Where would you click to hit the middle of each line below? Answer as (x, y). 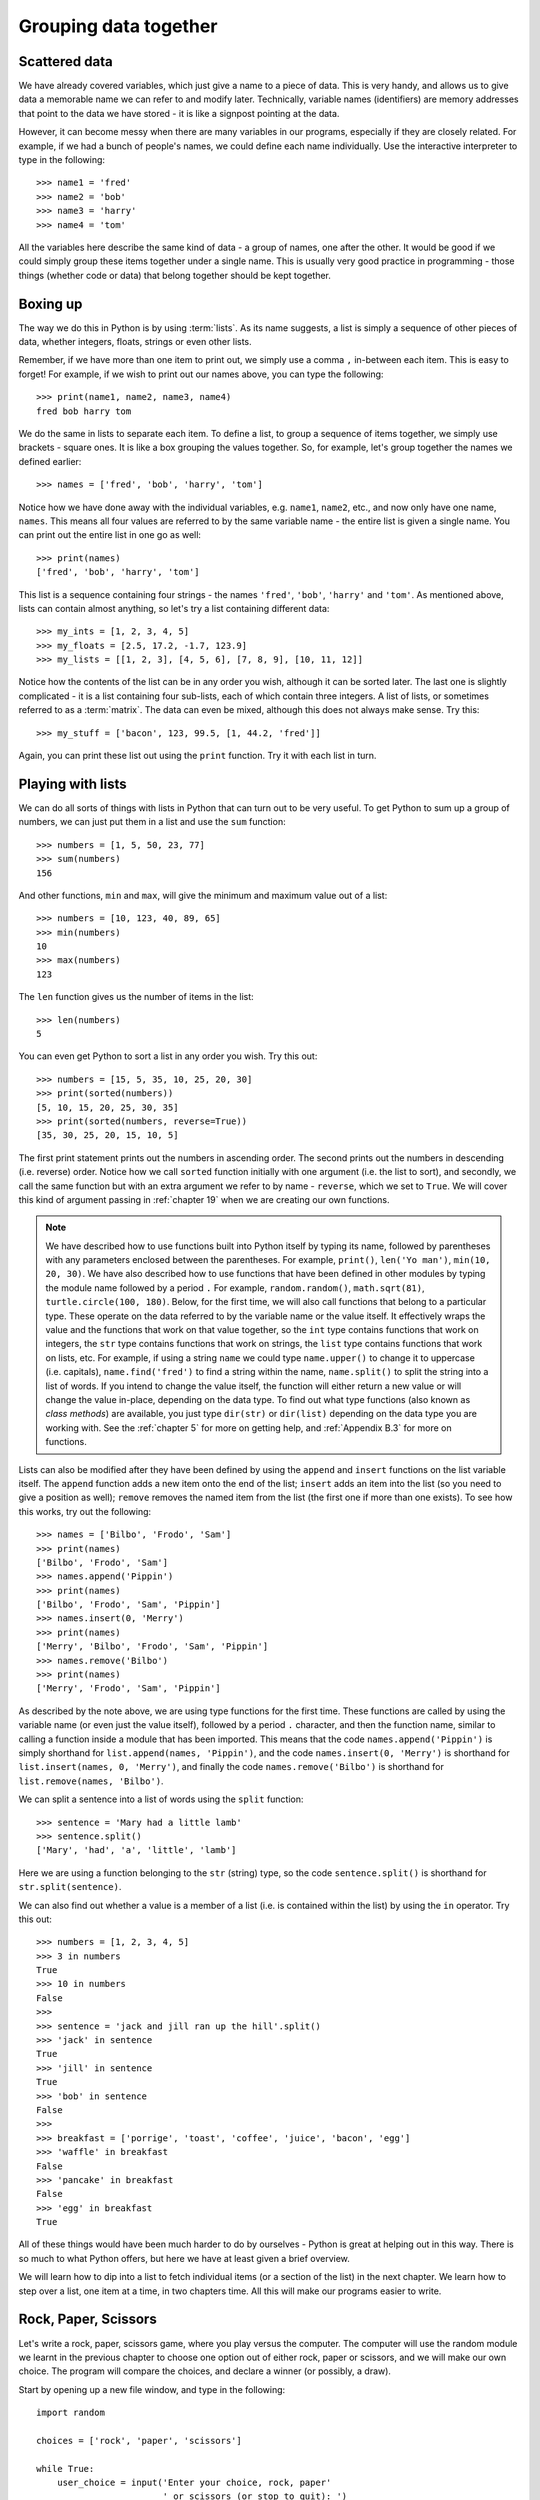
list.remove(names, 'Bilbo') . (91, 1781)
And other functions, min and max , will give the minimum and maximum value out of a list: (203, 895)
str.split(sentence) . (70, 1887)
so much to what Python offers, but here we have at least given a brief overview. (184, 2258)
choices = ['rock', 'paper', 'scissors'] (139, 2440)
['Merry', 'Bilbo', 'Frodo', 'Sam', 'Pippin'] (152, 1646)
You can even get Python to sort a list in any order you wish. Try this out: (168, 1056)
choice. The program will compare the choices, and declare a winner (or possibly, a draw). (205, 2371)
